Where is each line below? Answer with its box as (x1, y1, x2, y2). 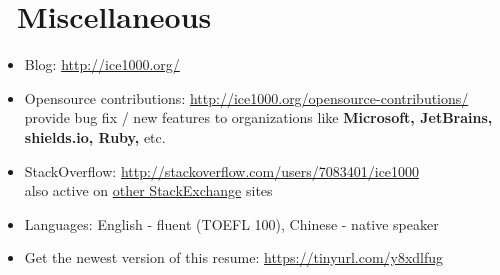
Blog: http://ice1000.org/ (24, 54, 180, 75)
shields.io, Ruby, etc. (24, 126, 166, 147)
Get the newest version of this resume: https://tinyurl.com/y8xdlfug (24, 247, 444, 268)
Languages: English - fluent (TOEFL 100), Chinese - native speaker (24, 213, 439, 234)
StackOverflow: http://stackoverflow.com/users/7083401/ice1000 (24, 160, 420, 181)
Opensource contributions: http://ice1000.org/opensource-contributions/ (24, 87, 469, 108)
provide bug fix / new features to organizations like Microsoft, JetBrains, (24, 107, 493, 128)
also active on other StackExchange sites (24, 180, 273, 201)
